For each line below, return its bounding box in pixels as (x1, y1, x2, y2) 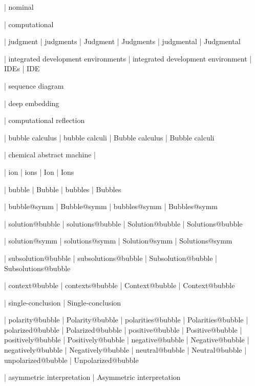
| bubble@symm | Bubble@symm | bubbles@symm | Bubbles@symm (4, 201, 218, 212)
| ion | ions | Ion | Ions (4, 166, 74, 177)
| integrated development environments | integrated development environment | (4, 53, 252, 64)
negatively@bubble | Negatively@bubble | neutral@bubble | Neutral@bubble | (4, 344, 247, 355)
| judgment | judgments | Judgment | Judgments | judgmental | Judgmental (4, 36, 241, 47)
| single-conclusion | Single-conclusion (4, 297, 121, 308)
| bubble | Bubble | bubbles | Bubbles (4, 184, 121, 194)
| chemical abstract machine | (4, 149, 96, 160)
